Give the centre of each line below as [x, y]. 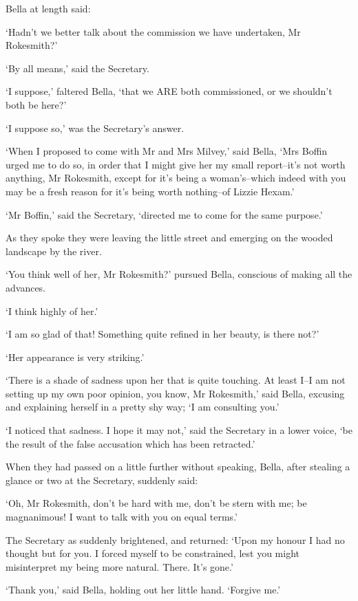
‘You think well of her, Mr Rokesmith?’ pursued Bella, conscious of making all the [179, 274]
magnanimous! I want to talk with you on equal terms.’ [122, 517]
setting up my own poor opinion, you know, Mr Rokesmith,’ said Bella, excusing [175, 393]
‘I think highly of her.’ [52, 310]
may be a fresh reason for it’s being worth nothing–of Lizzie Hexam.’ [150, 191]
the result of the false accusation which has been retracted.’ [130, 443]
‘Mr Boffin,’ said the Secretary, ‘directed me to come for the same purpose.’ [164, 214]
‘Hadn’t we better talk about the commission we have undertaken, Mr [153, 31]
